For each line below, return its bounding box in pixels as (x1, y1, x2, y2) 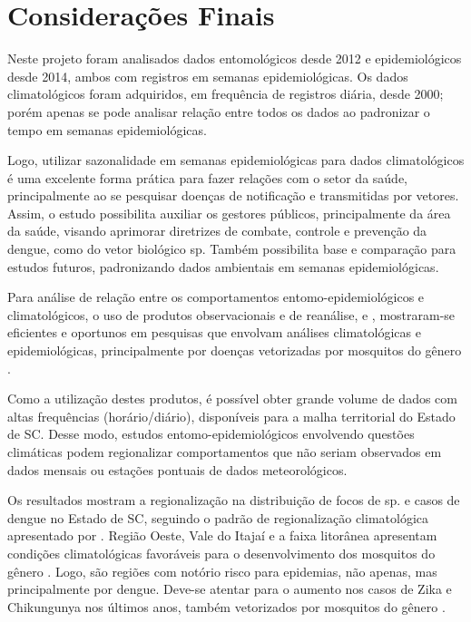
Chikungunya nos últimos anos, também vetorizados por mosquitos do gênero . (7, 597, 446, 616)
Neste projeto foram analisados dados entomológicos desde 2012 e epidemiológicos (7, 49, 462, 68)
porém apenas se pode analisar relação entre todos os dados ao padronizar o (7, 102, 430, 121)
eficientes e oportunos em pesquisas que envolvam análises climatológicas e (7, 323, 421, 342)
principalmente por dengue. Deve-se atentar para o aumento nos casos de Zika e (7, 579, 452, 598)
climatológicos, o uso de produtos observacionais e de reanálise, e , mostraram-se (7, 305, 456, 324)
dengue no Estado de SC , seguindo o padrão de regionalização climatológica (7, 508, 429, 527)
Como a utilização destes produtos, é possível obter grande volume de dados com (7, 389, 457, 408)
